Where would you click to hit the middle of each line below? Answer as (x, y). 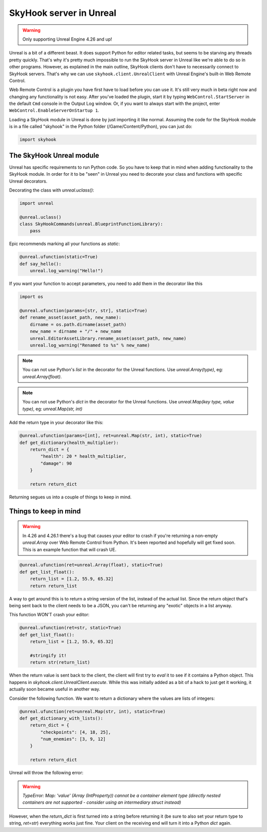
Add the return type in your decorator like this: (56, 423)
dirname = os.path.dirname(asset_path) (78, 324)
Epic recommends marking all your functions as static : (65, 244)
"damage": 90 (56, 463)
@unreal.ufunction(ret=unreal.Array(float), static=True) (91, 565)
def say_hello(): (41, 264)
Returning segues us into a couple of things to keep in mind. (70, 497)
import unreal (37, 203)
